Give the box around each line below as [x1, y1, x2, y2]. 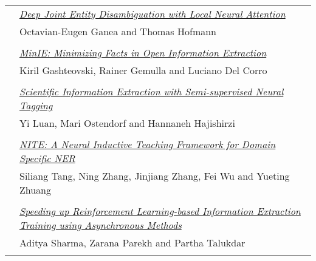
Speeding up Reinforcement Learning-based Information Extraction [19, 204, 301, 218]
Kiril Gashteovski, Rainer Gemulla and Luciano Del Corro [19, 63, 267, 77]
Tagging [19, 98, 53, 112]
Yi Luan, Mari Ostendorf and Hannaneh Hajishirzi [19, 116, 235, 130]
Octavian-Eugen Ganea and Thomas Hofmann [19, 24, 217, 38]
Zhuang [19, 183, 52, 197]
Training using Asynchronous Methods [19, 218, 182, 232]
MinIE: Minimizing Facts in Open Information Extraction [19, 46, 267, 59]
